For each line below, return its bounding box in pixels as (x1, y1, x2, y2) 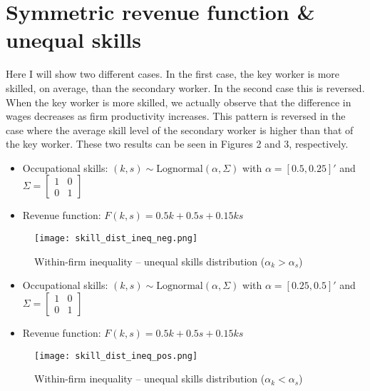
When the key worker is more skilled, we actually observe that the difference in (6, 94, 351, 109)
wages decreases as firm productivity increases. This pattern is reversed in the (6, 108, 346, 123)
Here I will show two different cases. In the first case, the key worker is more (6, 66, 340, 81)
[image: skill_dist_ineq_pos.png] (34, 350, 198, 361)
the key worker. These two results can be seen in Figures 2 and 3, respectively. (6, 136, 349, 151)
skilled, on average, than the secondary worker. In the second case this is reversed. (6, 80, 365, 95)
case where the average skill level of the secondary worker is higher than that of (6, 122, 354, 137)
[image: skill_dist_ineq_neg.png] (34, 233, 198, 244)
